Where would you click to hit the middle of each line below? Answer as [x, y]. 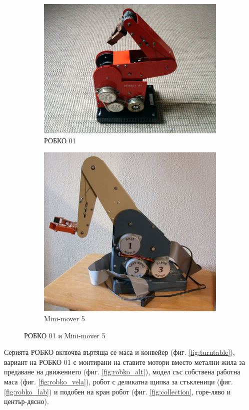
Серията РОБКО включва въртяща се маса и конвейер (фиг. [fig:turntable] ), [119, 352]
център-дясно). [26, 401]
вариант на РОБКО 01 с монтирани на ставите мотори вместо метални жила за [124, 362]
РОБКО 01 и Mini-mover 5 [65, 335]
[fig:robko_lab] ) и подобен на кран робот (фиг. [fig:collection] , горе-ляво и [117, 391]
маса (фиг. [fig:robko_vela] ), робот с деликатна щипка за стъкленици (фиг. [118, 381]
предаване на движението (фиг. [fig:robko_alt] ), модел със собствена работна [122, 372]
